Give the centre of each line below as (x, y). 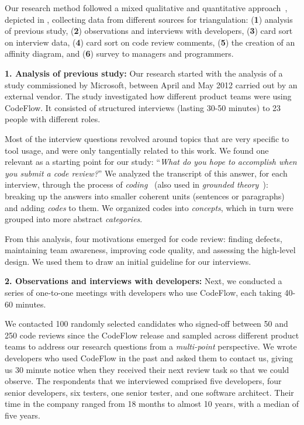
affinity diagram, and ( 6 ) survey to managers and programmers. (119, 53)
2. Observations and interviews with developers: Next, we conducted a (144, 281)
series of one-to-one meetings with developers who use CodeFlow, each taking (143, 293)
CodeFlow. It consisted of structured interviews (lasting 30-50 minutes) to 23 (143, 107)
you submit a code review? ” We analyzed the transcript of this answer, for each (146, 173)
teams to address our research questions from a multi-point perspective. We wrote (151, 346)
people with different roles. (53, 119)
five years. (23, 415)
